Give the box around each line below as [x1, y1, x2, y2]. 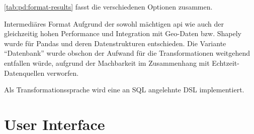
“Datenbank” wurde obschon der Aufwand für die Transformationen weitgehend [4, 48, 250, 58]
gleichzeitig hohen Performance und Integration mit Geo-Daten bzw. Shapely [4, 28, 241, 39]
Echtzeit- [212, 57, 239, 68]
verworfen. [46, 67, 79, 78]
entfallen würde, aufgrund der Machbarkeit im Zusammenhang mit [4, 57, 210, 68]
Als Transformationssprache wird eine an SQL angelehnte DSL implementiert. [4, 84, 244, 95]
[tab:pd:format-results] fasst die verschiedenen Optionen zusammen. [4, 2, 213, 12]
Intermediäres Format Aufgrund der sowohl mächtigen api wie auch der [4, 18, 224, 29]
